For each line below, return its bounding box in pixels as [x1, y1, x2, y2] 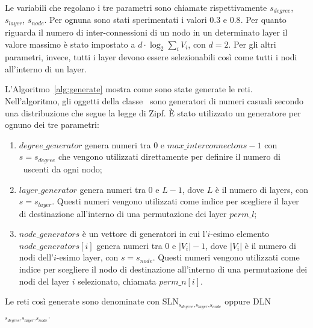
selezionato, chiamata [78, 274, 156, 287]
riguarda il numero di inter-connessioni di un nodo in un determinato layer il [5, 25, 288, 38]
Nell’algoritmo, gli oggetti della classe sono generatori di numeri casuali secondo [5, 95, 303, 107]
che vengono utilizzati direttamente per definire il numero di [58, 150, 280, 163]
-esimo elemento [210, 227, 270, 240]
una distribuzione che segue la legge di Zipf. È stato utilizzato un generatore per [5, 106, 301, 119]
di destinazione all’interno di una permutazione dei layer [19, 207, 227, 219]
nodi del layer [19, 274, 70, 287]
